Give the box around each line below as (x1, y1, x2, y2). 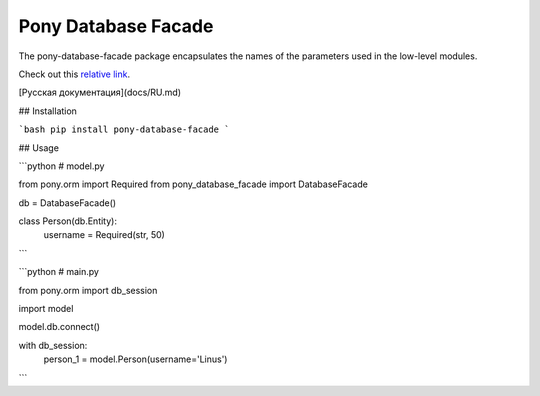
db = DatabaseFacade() (18, 196, 117, 209)
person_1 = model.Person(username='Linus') (43, 353, 228, 365)
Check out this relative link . (18, 68, 130, 80)
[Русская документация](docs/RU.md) (18, 86, 182, 99)
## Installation (18, 105, 77, 117)
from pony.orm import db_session (18, 284, 158, 296)
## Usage (18, 141, 60, 154)
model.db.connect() (18, 321, 100, 333)
